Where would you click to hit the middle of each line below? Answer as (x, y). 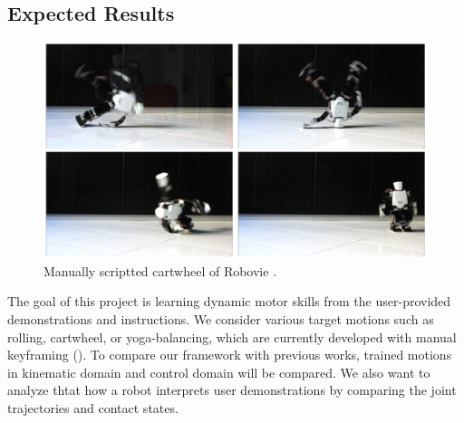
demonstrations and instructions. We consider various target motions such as (221, 319)
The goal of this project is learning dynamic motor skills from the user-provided (229, 301)
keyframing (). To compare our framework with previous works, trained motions (230, 355)
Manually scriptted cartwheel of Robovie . (160, 270)
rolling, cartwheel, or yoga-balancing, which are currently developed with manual (232, 336)
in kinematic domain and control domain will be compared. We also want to (219, 372)
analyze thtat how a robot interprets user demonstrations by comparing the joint (232, 390)
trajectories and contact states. (93, 408)
